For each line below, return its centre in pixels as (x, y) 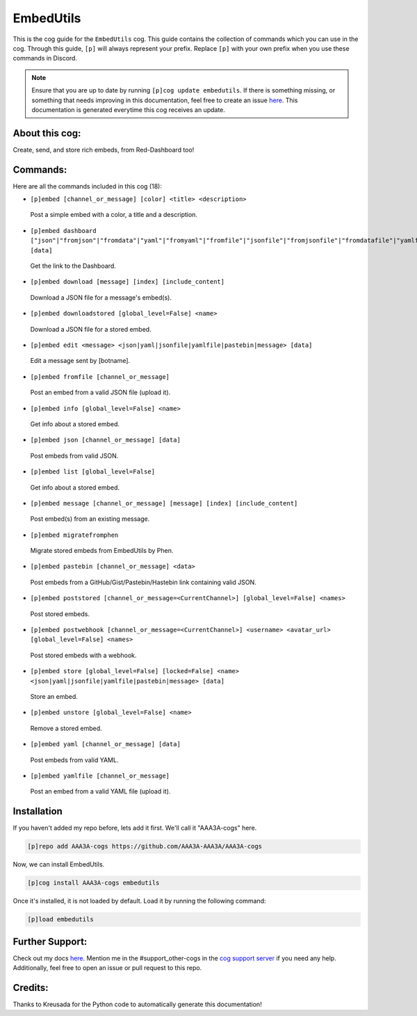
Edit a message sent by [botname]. (80, 361)
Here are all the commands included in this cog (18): (88, 186)
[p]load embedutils (60, 919)
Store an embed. (54, 696)
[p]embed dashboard (63, 231)
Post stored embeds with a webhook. (83, 655)
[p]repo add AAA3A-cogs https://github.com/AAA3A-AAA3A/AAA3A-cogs (145, 846)
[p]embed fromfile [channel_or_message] (100, 377)
